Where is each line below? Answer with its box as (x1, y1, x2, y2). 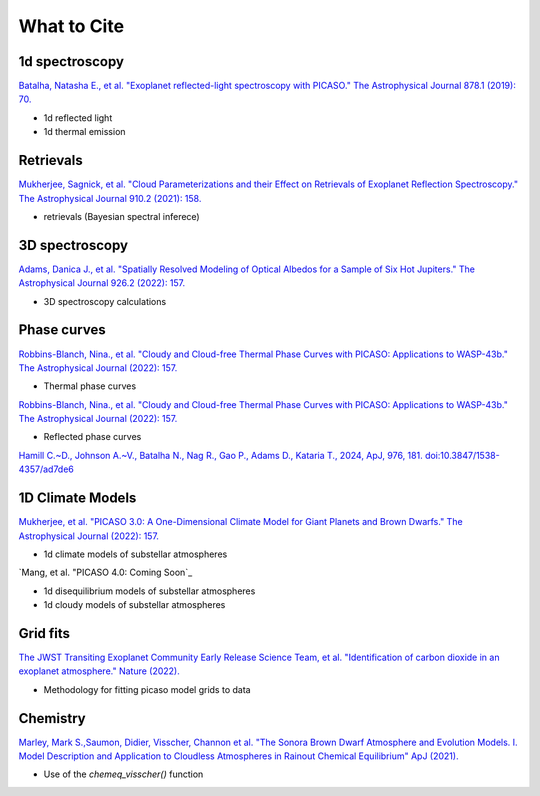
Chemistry (18, 710, 86, 727)
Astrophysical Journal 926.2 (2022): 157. (18, 277, 186, 289)
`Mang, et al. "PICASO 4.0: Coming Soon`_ (18, 566, 193, 579)
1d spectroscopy (18, 53, 125, 70)
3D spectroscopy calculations (43, 295, 167, 307)
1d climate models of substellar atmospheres (43, 548, 228, 560)
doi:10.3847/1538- (425, 449, 500, 461)
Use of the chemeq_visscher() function (43, 768, 204, 780)
